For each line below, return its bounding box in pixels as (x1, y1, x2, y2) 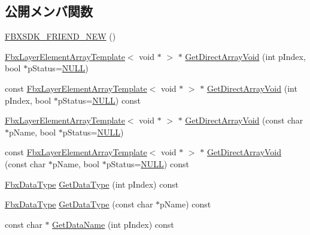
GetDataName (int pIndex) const (52, 218, 174, 230)
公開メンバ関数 (5, 2, 93, 20)
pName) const (160, 198, 211, 210)
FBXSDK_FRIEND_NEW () (5, 30, 116, 43)
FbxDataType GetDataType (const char (5, 198, 153, 210)
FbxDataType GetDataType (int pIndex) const (5, 177, 179, 190)
